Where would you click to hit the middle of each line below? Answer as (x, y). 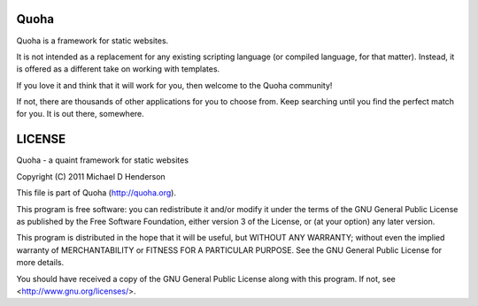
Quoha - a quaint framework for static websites (103, 160)
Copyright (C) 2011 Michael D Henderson (91, 176)
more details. (40, 263)
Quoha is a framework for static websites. (93, 41)
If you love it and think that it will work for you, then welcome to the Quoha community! (174, 85)
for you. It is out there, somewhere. (81, 114)
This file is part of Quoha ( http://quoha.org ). (96, 193)
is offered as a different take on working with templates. (118, 69)
